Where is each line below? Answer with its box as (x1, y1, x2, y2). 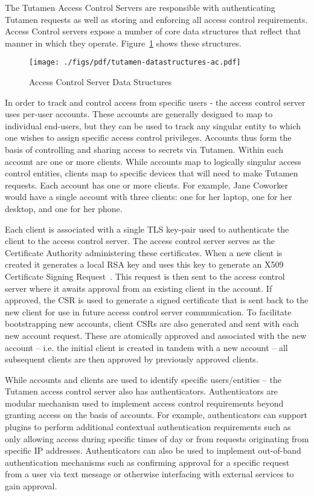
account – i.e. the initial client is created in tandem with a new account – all (5, 341, 288, 353)
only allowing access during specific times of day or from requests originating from (5, 432, 309, 445)
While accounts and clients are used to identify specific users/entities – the (5, 373, 281, 385)
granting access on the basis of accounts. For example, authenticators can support (5, 408, 307, 421)
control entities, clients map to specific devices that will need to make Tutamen (5, 167, 298, 179)
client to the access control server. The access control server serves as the (5, 234, 275, 247)
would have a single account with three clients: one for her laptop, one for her (5, 190, 292, 203)
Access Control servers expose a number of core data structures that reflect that (5, 25, 301, 37)
